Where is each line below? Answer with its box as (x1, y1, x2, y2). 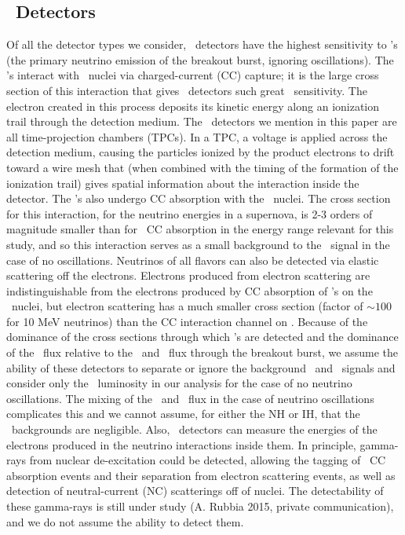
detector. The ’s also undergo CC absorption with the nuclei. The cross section (6, 190, 391, 207)
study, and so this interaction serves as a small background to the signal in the (6, 236, 390, 252)
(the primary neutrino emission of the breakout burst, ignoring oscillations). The (6, 51, 394, 68)
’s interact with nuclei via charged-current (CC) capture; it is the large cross (6, 67, 379, 83)
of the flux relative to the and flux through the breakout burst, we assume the (6, 344, 398, 361)
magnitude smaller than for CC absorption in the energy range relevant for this (6, 221, 394, 237)
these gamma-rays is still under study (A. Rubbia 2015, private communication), (6, 498, 394, 515)
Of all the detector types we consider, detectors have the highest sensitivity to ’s (6, 36, 398, 53)
